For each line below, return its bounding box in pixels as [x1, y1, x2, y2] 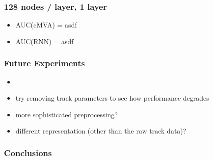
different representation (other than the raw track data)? [15, 126, 186, 136]
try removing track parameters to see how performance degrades [15, 93, 209, 103]
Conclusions [4, 146, 52, 159]
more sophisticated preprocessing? [15, 109, 118, 119]
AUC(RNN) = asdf [15, 36, 74, 46]
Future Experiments [4, 57, 85, 69]
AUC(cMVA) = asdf [15, 20, 77, 30]
